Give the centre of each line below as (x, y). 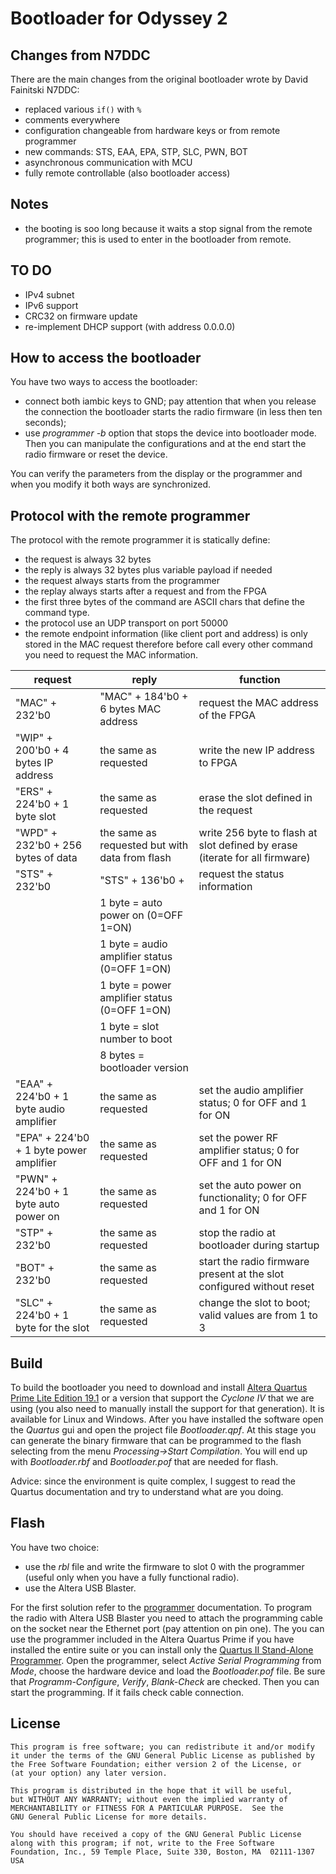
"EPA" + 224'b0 (52, 1138)
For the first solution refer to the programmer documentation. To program (161, 1607)
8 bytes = (122, 1055)
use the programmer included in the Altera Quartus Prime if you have (152, 1639)
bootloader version (144, 1068)
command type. (57, 613)
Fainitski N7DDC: (45, 90)
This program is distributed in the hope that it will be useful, (151, 1790)
